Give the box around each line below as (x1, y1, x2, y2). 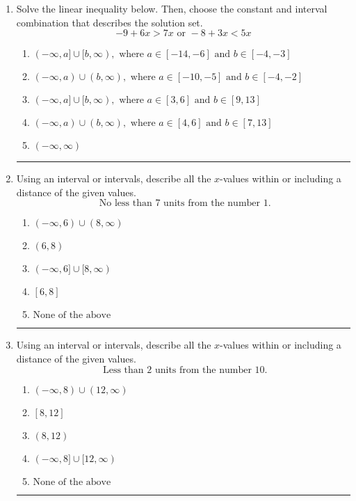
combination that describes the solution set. (16, 15, 203, 29)
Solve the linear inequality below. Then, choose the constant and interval (16, 1, 327, 15)
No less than (99, 198, 152, 209)
